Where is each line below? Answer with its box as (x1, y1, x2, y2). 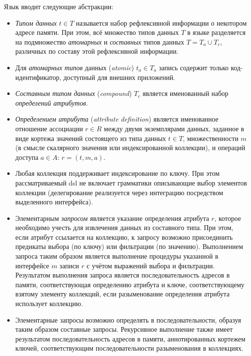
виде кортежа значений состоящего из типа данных (15, 133, 166, 143)
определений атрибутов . (15, 97, 88, 108)
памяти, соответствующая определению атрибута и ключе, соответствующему (15, 279, 245, 289)
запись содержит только (159, 62, 229, 72)
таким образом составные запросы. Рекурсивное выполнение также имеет (15, 324, 233, 334)
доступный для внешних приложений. (63, 72, 176, 82)
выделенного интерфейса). (15, 197, 93, 207)
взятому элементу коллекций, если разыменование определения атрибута (15, 289, 230, 299)
